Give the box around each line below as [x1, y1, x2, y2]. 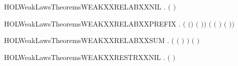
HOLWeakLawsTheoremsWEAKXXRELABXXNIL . [4, 1, 166, 11]
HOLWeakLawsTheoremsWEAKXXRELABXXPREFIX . [4, 18, 181, 28]
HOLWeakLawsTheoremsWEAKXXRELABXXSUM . [4, 35, 169, 45]
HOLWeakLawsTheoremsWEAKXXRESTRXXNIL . [4, 51, 165, 62]
